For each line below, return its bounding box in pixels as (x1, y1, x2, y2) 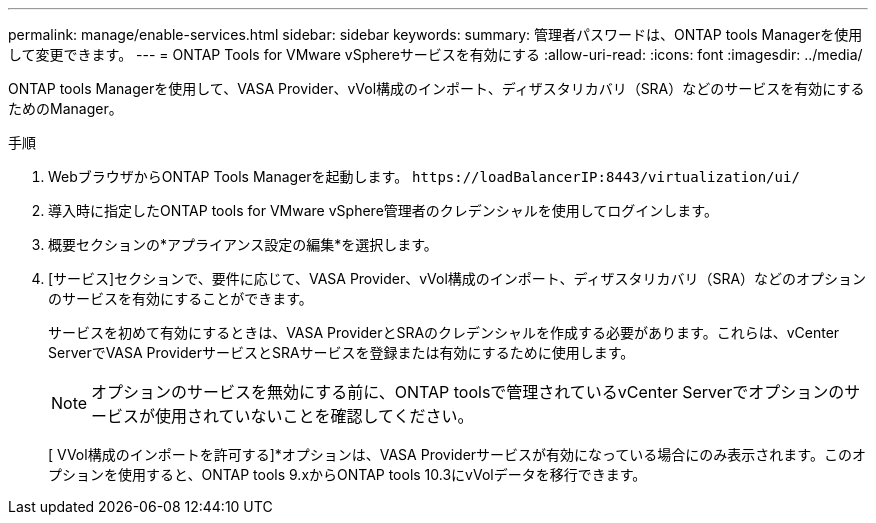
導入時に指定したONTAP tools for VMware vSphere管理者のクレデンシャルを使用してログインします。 (48, 202, 718, 219)
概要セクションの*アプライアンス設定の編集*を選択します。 (48, 236, 438, 253)
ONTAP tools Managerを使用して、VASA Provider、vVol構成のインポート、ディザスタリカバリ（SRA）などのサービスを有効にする (8, 80, 865, 97)
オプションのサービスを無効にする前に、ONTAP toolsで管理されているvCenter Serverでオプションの (91, 382, 845, 402)
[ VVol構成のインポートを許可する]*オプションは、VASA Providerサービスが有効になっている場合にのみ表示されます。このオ (48, 446, 866, 463)
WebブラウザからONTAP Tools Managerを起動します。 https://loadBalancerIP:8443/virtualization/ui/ (48, 168, 800, 185)
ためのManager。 (8, 100, 123, 117)
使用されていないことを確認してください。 (155, 406, 474, 426)
